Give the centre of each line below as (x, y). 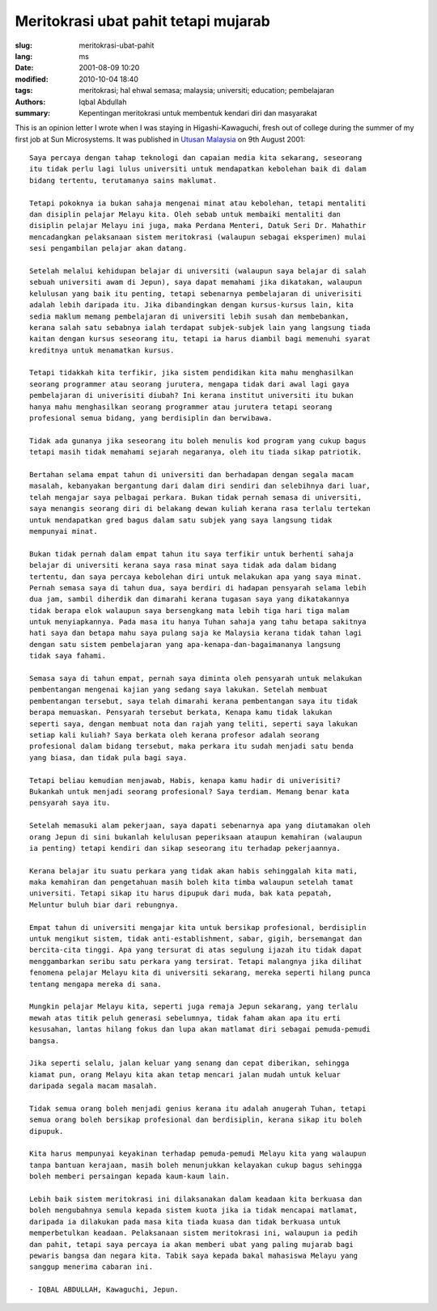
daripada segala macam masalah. (93, 1086)
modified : (32, 79)
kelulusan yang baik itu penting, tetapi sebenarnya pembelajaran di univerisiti (196, 294)
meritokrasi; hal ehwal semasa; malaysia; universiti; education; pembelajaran (207, 91)
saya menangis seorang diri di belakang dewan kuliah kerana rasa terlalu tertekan (200, 509)
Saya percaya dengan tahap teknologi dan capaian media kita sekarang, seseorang (196, 158)
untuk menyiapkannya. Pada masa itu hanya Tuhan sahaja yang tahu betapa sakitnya (198, 622)
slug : (23, 45)
